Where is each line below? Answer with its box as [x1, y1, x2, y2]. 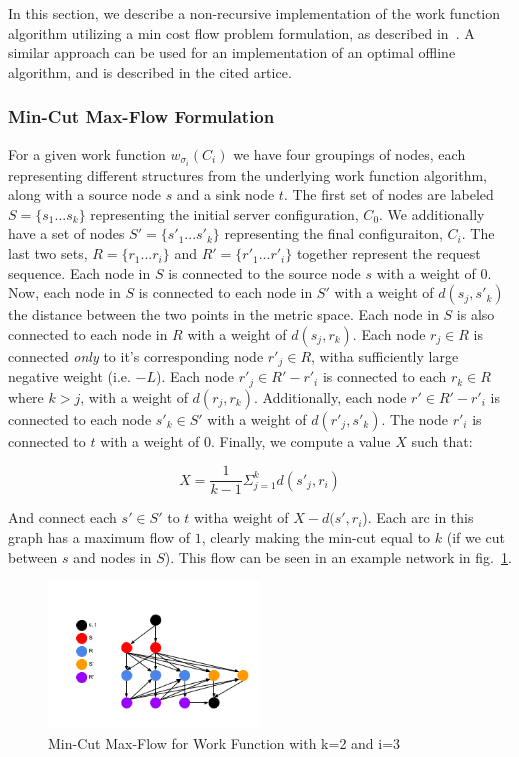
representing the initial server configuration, [90, 203, 359, 224]
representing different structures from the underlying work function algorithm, [8, 164, 487, 185]
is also [456, 304, 495, 325]
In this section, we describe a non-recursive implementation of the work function [8, 3, 500, 23]
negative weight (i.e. [8, 366, 131, 387]
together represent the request [296, 243, 481, 264]
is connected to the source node [168, 262, 361, 283]
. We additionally [379, 203, 485, 224]
